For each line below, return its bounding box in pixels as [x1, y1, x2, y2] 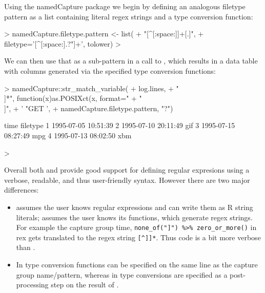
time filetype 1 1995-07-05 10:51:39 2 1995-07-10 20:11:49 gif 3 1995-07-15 [4, 120, 235, 131]
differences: [4, 184, 39, 195]
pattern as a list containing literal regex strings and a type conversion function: [4, 11, 253, 22]
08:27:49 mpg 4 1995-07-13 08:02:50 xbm [4, 130, 132, 140]
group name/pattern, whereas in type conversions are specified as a [16, 269, 228, 280]
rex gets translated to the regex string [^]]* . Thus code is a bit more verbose [16, 232, 261, 242]
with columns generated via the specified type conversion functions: [4, 65, 216, 76]
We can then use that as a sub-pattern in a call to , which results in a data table [4, 55, 258, 66]
